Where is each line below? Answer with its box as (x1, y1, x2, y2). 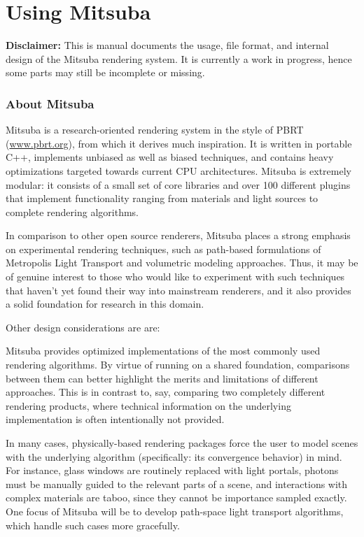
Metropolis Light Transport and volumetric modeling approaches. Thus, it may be (6, 255, 358, 270)
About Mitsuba (6, 94, 94, 112)
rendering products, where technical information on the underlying (6, 398, 291, 413)
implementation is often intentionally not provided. (6, 412, 225, 427)
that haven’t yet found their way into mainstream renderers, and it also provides (6, 282, 351, 297)
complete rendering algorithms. (6, 204, 139, 219)
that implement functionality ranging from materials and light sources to (6, 191, 318, 206)
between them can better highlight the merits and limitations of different (6, 371, 318, 385)
